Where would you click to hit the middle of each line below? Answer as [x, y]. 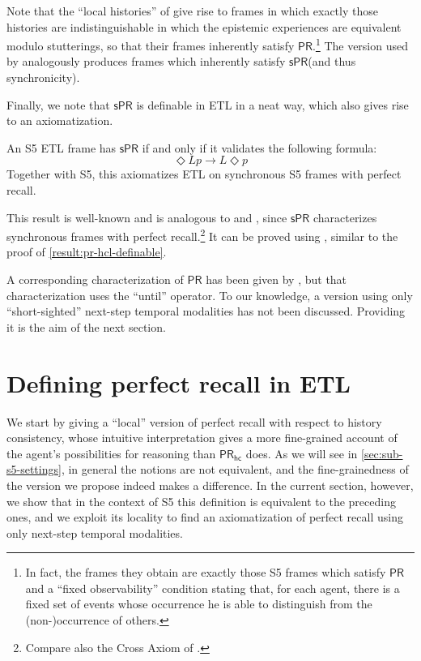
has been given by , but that [276, 279]
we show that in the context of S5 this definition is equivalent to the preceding [201, 501]
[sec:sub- [382, 453]
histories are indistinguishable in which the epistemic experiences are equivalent [204, 26]
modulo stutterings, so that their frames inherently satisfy [151, 45]
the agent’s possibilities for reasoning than [111, 453]
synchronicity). [43, 77]
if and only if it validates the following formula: [259, 147]
